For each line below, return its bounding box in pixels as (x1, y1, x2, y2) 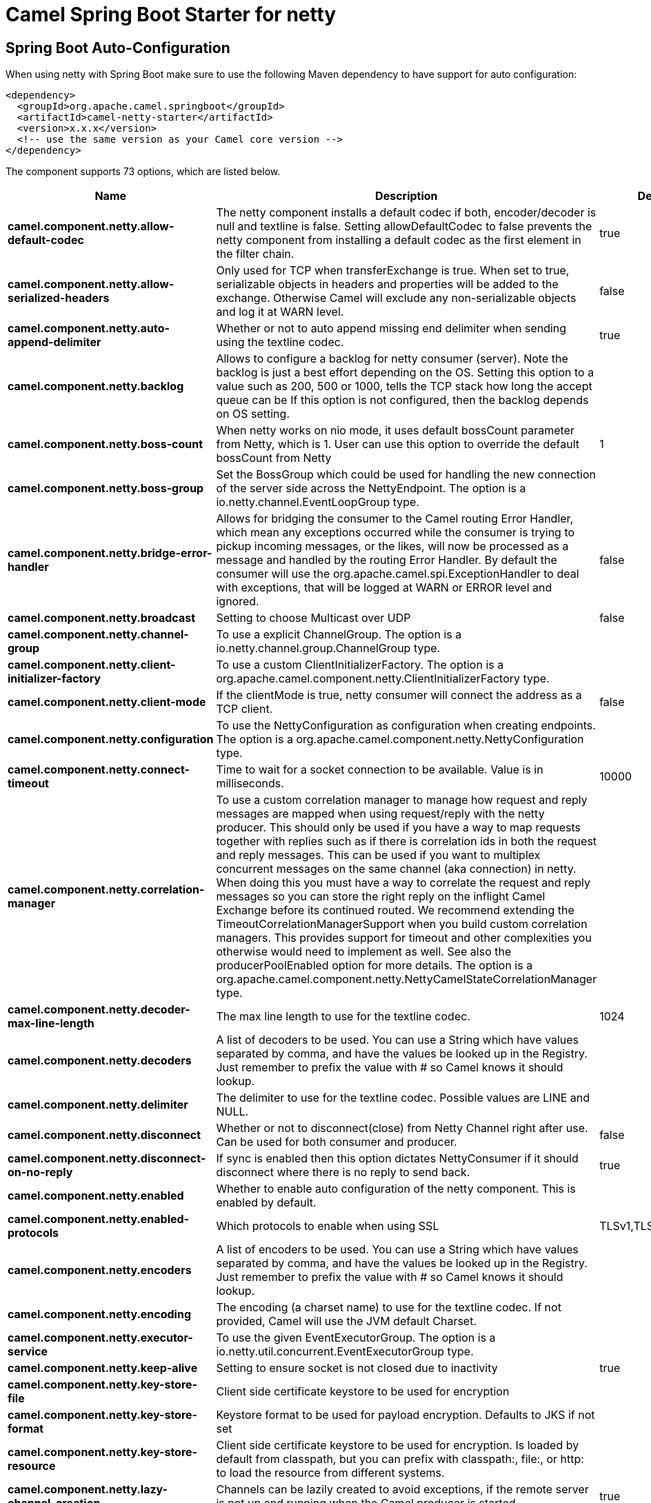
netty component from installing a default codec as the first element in (216, 233, 581, 248)
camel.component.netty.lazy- (8, 1482, 168, 1497)
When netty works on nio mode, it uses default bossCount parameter (216, 423, 575, 438)
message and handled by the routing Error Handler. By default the (216, 553, 557, 567)
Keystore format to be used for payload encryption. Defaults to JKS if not (216, 1408, 595, 1422)
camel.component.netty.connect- (8, 763, 190, 777)
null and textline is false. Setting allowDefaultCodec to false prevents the (216, 219, 592, 234)
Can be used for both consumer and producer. (216, 1135, 457, 1149)
